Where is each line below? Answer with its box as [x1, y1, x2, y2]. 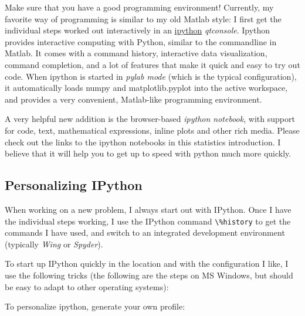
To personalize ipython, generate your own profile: [5, 300, 185, 312]
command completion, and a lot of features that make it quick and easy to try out [5, 58, 300, 70]
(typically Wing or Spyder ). [5, 237, 103, 250]
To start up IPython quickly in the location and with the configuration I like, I [5, 257, 289, 270]
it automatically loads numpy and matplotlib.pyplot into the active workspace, [5, 81, 288, 94]
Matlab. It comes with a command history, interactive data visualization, [5, 47, 267, 59]
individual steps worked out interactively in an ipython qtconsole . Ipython [5, 24, 270, 36]
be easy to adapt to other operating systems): [5, 280, 169, 293]
